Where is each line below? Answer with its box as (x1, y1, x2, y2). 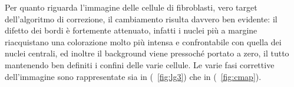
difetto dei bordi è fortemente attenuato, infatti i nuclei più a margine (5, 24, 257, 36)
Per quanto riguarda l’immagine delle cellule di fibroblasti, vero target (5, 1, 257, 13)
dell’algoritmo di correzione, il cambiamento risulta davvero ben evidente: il (5, 12, 278, 25)
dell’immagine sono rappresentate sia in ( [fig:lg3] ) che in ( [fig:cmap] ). (5, 70, 262, 82)
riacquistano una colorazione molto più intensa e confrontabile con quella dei (5, 35, 282, 48)
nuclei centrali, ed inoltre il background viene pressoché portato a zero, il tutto (5, 47, 289, 59)
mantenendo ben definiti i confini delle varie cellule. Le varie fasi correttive (5, 58, 275, 71)
